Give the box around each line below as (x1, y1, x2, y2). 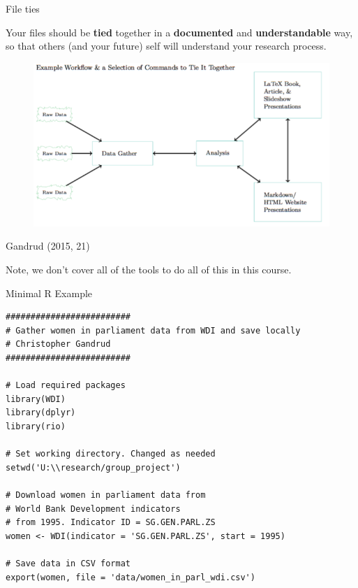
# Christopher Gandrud (6, 339, 111, 350)
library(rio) (6, 421, 66, 431)
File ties (6, 1, 40, 15)
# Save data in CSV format (6, 558, 130, 568)
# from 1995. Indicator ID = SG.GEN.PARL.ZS (6, 517, 216, 528)
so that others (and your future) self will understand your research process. (6, 38, 327, 53)
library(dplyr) (6, 408, 76, 418)
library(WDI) (6, 394, 66, 404)
